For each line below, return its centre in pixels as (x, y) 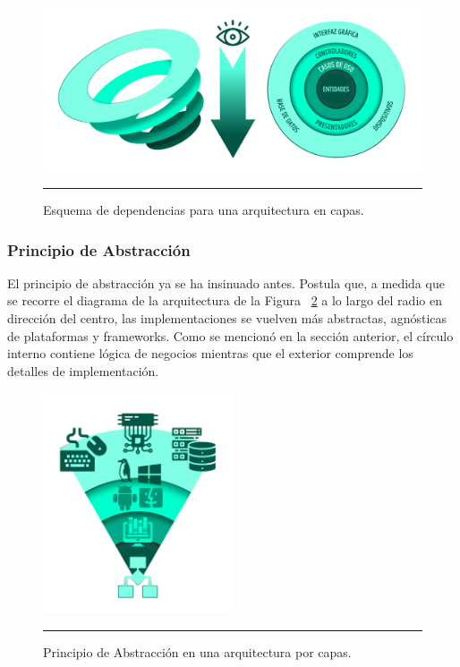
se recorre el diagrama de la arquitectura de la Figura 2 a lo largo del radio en (225, 300)
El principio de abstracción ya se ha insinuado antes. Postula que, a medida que (226, 282)
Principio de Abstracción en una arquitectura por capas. (197, 651)
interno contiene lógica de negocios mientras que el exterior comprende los (210, 353)
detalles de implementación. (83, 370)
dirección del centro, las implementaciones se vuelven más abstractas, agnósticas (227, 318)
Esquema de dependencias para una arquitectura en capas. (204, 210)
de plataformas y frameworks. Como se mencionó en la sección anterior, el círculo (230, 335)
